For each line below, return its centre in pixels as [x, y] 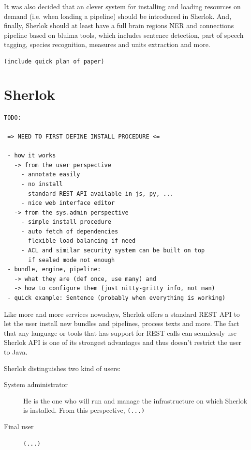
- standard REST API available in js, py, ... [97, 194]
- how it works [32, 156]
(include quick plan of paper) [54, 61]
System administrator [36, 384]
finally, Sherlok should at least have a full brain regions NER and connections [119, 25]
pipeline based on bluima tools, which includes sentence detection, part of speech [124, 35]
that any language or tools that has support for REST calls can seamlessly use [120, 333]
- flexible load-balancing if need [78, 241]
